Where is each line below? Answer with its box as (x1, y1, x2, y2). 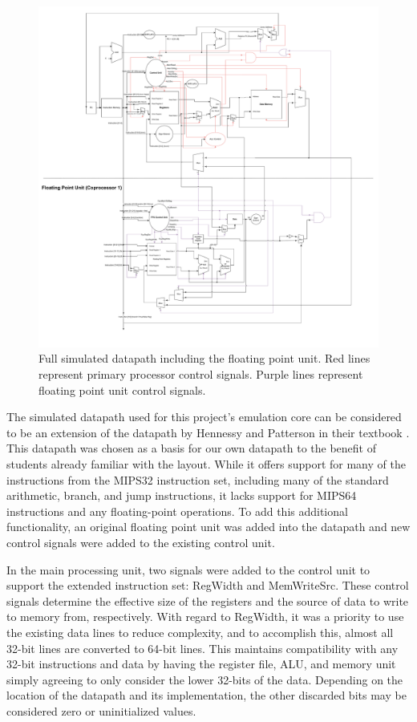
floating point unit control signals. (38, 381, 206, 398)
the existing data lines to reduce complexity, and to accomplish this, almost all (6, 623, 394, 640)
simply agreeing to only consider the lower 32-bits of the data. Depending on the (6, 671, 403, 688)
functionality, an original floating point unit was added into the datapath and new (6, 518, 411, 535)
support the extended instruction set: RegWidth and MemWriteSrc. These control (6, 577, 409, 594)
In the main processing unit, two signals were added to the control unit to (6, 561, 370, 578)
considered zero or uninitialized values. (6, 702, 196, 719)
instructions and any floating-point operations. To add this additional (6, 502, 348, 519)
